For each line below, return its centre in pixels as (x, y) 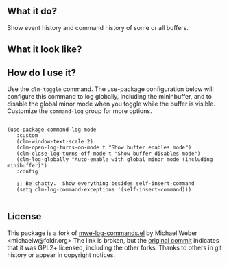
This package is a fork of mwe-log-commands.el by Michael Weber (102, 233)
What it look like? (45, 50)
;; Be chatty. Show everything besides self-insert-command (105, 184)
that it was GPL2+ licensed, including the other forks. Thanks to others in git (114, 247)
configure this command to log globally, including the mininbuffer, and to (110, 97)
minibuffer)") (27, 166)
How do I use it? (42, 72)
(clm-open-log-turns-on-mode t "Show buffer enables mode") (104, 148)
